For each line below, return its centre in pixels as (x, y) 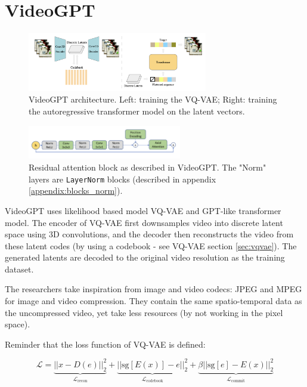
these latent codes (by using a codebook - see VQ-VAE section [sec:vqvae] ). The (151, 245)
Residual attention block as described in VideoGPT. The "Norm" (148, 167)
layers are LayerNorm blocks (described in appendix (123, 179)
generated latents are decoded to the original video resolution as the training (145, 257)
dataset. (19, 269)
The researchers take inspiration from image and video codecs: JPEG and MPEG (153, 289)
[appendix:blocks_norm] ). (76, 191)
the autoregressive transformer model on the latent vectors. (137, 111)
